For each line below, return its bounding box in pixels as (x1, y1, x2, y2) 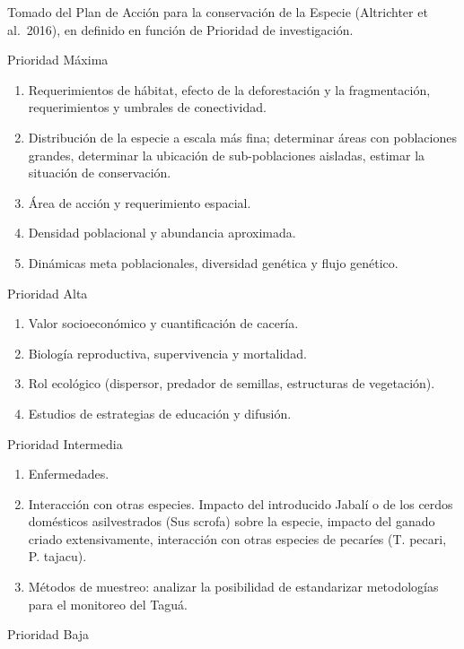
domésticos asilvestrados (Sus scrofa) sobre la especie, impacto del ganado (28, 512, 435, 531)
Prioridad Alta (7, 283, 88, 302)
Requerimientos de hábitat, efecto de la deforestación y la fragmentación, (28, 80, 431, 99)
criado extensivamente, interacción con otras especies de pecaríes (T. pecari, (28, 529, 447, 548)
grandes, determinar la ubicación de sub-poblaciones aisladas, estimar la (28, 145, 425, 164)
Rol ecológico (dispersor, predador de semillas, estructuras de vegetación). (28, 374, 435, 393)
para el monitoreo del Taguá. (28, 594, 188, 613)
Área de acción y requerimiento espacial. (28, 193, 251, 212)
